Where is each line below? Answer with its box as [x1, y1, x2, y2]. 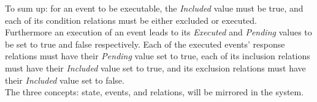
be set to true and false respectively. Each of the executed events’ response [5, 37, 285, 50]
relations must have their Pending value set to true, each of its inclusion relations [5, 49, 310, 62]
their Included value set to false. [5, 73, 124, 86]
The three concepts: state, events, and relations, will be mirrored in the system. [5, 86, 304, 98]
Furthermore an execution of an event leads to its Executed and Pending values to [5, 26, 312, 38]
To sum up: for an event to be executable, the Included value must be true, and [5, 2, 304, 14]
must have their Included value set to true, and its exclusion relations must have [5, 61, 306, 74]
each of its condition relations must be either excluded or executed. [5, 13, 257, 26]
